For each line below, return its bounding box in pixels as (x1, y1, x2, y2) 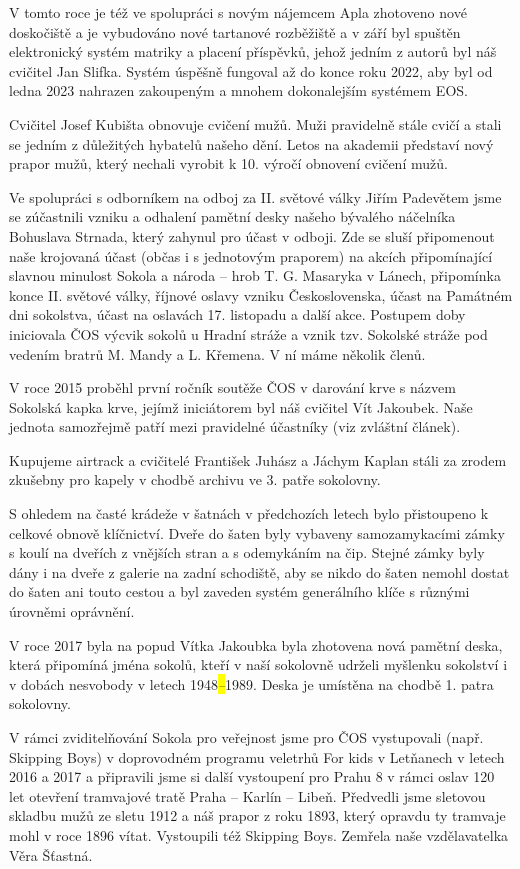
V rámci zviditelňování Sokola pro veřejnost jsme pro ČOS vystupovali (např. (9, 727, 484, 747)
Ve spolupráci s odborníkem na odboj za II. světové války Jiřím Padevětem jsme (9, 186, 502, 207)
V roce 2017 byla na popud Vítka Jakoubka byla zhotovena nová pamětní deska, (9, 634, 503, 655)
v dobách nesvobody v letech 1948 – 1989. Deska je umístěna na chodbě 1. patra (9, 673, 494, 694)
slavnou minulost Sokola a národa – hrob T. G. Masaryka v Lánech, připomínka (9, 265, 501, 286)
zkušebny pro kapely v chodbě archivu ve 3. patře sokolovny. (9, 469, 381, 490)
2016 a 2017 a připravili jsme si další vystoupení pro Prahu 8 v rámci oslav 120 (9, 766, 495, 787)
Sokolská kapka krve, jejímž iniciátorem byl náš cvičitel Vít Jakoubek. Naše (9, 396, 473, 417)
